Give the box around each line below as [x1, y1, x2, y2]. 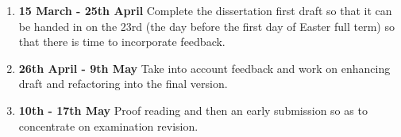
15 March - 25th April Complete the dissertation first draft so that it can [18, 2, 392, 18]
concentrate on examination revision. [18, 117, 199, 134]
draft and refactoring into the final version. [18, 75, 228, 92]
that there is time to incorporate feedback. [18, 33, 226, 50]
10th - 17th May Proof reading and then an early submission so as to [18, 101, 368, 118]
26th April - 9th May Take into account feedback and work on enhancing [18, 59, 391, 76]
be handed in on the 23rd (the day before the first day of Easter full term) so [18, 17, 395, 34]
